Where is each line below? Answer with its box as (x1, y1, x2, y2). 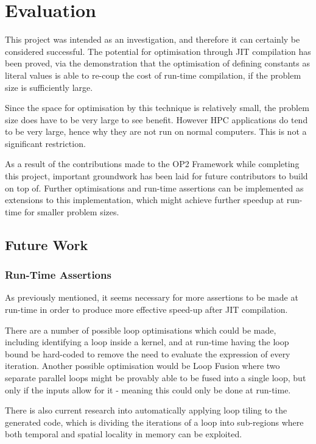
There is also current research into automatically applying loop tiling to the (5, 404, 287, 417)
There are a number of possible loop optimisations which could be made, (5, 323, 276, 336)
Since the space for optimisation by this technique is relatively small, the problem (5, 101, 309, 114)
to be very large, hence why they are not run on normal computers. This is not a (5, 125, 307, 138)
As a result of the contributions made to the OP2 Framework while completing (5, 157, 300, 170)
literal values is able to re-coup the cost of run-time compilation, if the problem (5, 68, 301, 81)
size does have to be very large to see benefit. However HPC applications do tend (5, 113, 308, 126)
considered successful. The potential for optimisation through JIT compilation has (5, 45, 311, 57)
